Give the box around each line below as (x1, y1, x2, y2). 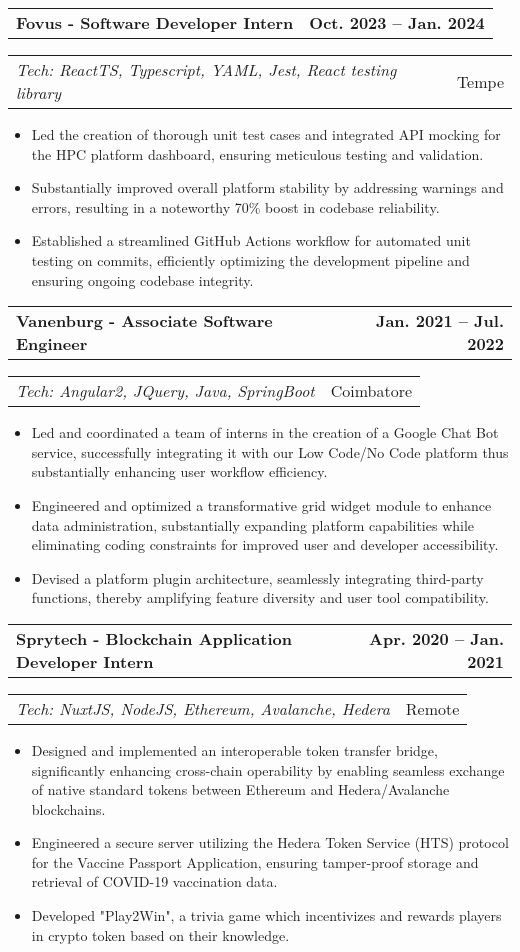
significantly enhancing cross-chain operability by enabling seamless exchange (31, 759, 505, 780)
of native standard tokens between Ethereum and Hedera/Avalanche (31, 779, 450, 800)
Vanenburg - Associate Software (16, 309, 273, 333)
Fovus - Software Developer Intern (16, 11, 294, 34)
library (16, 81, 62, 104)
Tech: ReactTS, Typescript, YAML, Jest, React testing (16, 58, 397, 81)
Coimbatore (330, 379, 413, 403)
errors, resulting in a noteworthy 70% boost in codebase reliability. (31, 196, 440, 217)
